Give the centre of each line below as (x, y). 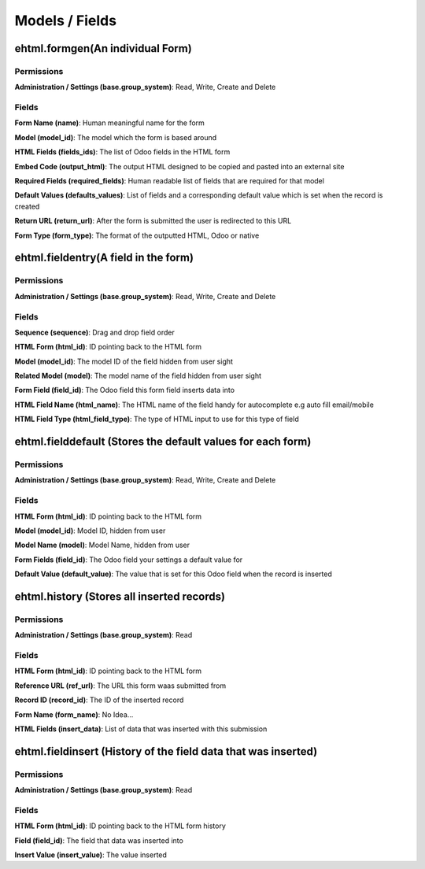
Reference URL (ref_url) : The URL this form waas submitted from (120, 686)
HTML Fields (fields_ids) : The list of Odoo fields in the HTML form (122, 152)
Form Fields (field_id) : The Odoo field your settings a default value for (129, 560)
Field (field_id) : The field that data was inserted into (99, 840)
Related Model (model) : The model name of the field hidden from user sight (138, 376)
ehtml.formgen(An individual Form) (103, 48)
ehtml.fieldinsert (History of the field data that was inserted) (166, 751)
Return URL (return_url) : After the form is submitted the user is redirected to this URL (153, 221)
